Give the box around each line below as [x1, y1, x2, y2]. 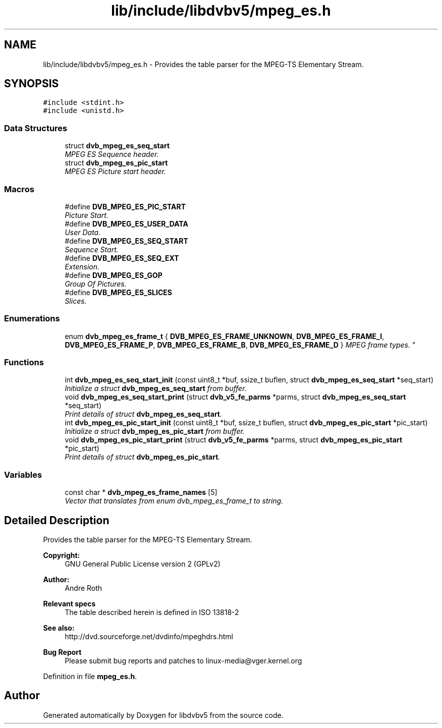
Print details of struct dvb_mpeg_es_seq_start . [65, 410, 223, 419]
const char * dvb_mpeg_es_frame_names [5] [65, 488, 217, 497]
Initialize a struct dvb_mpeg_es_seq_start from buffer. [65, 384, 247, 393]
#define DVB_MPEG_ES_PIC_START [65, 202, 186, 211]
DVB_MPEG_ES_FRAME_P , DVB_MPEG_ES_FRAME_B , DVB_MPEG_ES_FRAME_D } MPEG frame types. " [65, 340, 416, 349]
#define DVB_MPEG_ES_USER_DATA [65, 219, 188, 228]
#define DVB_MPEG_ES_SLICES [65, 288, 172, 297]
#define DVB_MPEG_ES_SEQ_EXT [65, 253, 179, 262]
